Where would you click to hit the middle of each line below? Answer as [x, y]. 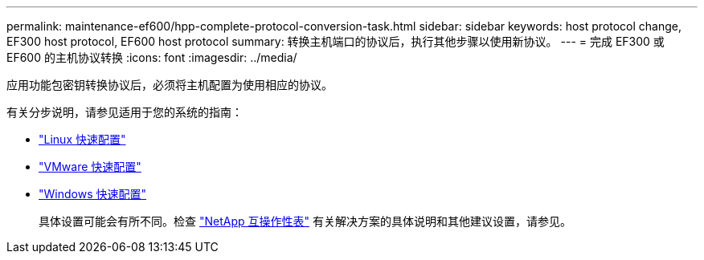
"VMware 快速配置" [90, 167]
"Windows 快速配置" [92, 194]
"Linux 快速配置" [82, 139]
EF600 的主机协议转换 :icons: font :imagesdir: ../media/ [152, 57]
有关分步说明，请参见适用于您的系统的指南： [125, 112]
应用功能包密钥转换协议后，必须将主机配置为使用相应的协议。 [170, 85]
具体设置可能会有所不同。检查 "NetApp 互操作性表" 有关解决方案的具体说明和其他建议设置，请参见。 [305, 221]
